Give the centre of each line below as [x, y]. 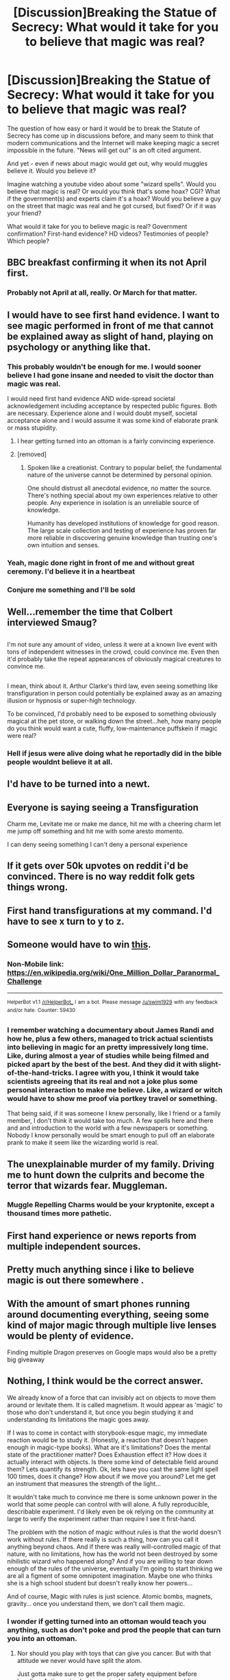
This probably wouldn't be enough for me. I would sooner [104, 367]
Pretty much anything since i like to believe [101, 1270]
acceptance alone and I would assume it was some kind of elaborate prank [113, 420]
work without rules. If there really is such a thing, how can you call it [103, 1539]
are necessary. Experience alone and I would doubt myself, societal [102, 413]
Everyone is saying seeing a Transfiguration [103, 807]
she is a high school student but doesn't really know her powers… [100, 1583]
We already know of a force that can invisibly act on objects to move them [112, 1397]
